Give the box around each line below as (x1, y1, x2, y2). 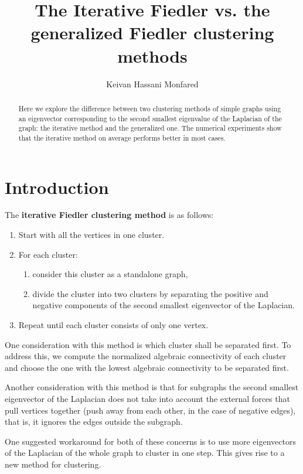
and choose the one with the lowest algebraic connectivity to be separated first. (5, 361, 289, 373)
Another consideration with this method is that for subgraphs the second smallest (5, 381, 299, 393)
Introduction (5, 175, 109, 199)
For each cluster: (18, 248, 78, 260)
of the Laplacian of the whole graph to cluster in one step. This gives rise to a (5, 446, 285, 459)
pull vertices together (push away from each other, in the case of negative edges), (5, 404, 296, 416)
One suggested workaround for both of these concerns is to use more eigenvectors (5, 435, 296, 447)
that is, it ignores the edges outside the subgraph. (5, 415, 183, 428)
